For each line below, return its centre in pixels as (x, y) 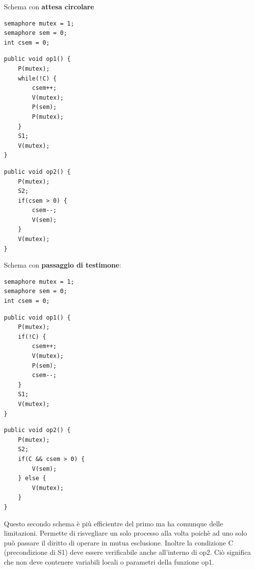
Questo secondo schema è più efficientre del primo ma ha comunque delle (114, 523)
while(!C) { (37, 78)
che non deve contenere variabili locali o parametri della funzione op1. (109, 561)
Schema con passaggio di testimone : (63, 265)
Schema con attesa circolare (49, 6)
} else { (32, 478)
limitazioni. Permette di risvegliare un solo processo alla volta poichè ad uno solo (126, 533)
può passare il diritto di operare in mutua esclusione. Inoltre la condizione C (119, 542)
